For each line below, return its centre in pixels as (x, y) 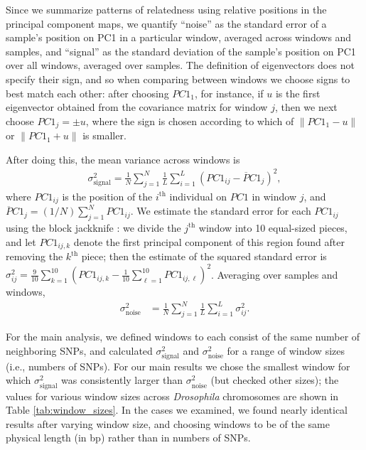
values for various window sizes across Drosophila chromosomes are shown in (172, 396)
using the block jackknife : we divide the (93, 227)
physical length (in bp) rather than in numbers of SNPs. (128, 438)
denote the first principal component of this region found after (209, 241)
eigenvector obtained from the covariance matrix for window (137, 107)
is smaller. (104, 135)
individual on (198, 196)
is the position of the (107, 196)
